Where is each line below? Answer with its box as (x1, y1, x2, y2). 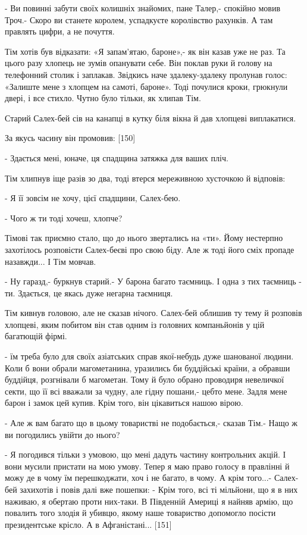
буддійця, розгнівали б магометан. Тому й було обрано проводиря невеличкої (5, 373, 284, 386)
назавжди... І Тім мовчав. (5, 255, 96, 267)
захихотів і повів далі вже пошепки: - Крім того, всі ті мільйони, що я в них (20, 483, 298, 495)
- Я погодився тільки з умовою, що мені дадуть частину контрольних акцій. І (5, 448, 286, 461)
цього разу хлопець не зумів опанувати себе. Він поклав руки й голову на (5, 57, 272, 69)
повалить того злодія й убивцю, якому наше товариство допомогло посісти (5, 506, 276, 519)
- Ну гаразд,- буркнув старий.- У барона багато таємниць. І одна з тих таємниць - (5, 275, 302, 287)
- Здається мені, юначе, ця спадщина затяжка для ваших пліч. (5, 151, 228, 164)
